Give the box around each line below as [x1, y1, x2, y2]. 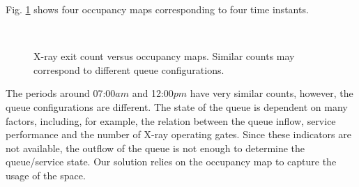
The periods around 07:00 [6, 86, 116, 100]
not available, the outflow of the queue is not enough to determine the [6, 140, 305, 155]
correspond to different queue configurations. [33, 62, 224, 77]
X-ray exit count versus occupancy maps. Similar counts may [33, 49, 295, 63]
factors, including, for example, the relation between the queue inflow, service [6, 113, 336, 128]
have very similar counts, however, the [190, 86, 353, 100]
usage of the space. [6, 167, 86, 182]
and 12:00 [132, 86, 174, 100]
